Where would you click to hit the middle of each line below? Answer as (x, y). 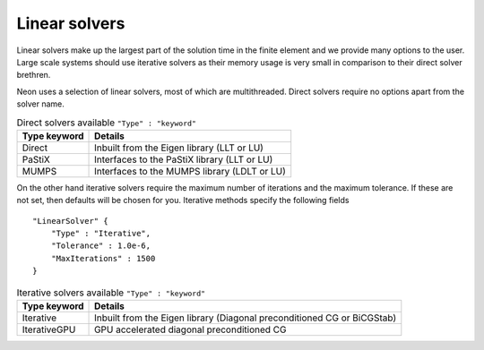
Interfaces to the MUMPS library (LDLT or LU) (190, 171)
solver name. (40, 104)
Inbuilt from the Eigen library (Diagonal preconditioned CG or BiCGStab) (246, 318)
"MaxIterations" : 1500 (103, 258)
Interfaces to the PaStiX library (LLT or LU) (184, 159)
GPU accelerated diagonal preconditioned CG (190, 329)
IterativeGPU (49, 329)
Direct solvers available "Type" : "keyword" (107, 123)
